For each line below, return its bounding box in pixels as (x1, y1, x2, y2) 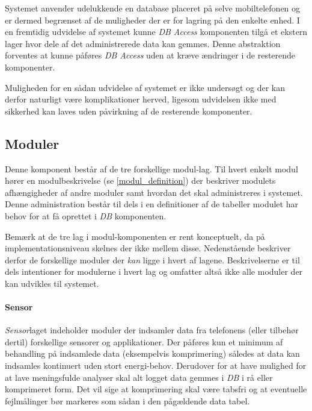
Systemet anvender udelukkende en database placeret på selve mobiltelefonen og (5, 2, 301, 14)
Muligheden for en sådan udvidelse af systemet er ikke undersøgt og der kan (5, 81, 286, 93)
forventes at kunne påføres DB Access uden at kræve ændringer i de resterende (5, 49, 296, 61)
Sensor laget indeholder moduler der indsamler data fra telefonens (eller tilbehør (5, 324, 299, 336)
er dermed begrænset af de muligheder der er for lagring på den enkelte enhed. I (5, 13, 300, 26)
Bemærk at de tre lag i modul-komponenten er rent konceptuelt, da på (5, 230, 265, 242)
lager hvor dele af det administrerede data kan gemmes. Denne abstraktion (5, 37, 281, 49)
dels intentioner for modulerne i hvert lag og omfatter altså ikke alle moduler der (5, 265, 303, 278)
